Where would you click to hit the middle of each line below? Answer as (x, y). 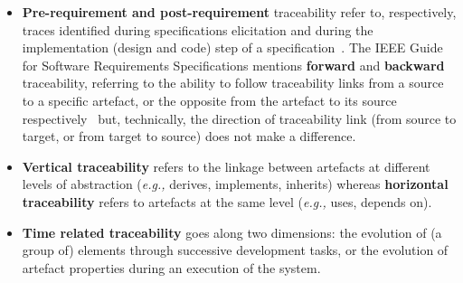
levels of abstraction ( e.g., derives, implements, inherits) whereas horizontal (235, 184)
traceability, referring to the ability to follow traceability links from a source (233, 83)
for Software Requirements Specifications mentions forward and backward (233, 65)
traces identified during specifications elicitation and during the (198, 29)
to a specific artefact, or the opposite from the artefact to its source (209, 100)
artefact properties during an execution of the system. (171, 267)
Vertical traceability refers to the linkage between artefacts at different (226, 166)
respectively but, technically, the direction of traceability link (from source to (239, 118)
